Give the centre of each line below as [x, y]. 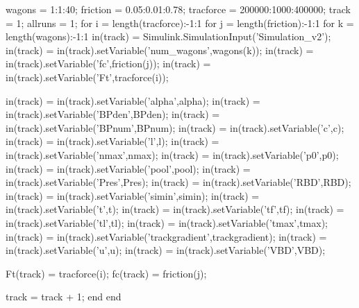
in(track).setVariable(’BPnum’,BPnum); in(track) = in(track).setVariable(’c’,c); [175, 127]
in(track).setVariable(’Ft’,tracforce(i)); [87, 77]
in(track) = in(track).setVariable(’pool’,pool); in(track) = [128, 168]
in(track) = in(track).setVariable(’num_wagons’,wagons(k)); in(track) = [160, 50]
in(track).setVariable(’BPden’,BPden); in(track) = [113, 114]
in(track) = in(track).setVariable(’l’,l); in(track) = [112, 141]
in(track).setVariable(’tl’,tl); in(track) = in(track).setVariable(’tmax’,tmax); [167, 222]
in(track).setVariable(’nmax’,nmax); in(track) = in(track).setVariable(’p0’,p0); [172, 154]
